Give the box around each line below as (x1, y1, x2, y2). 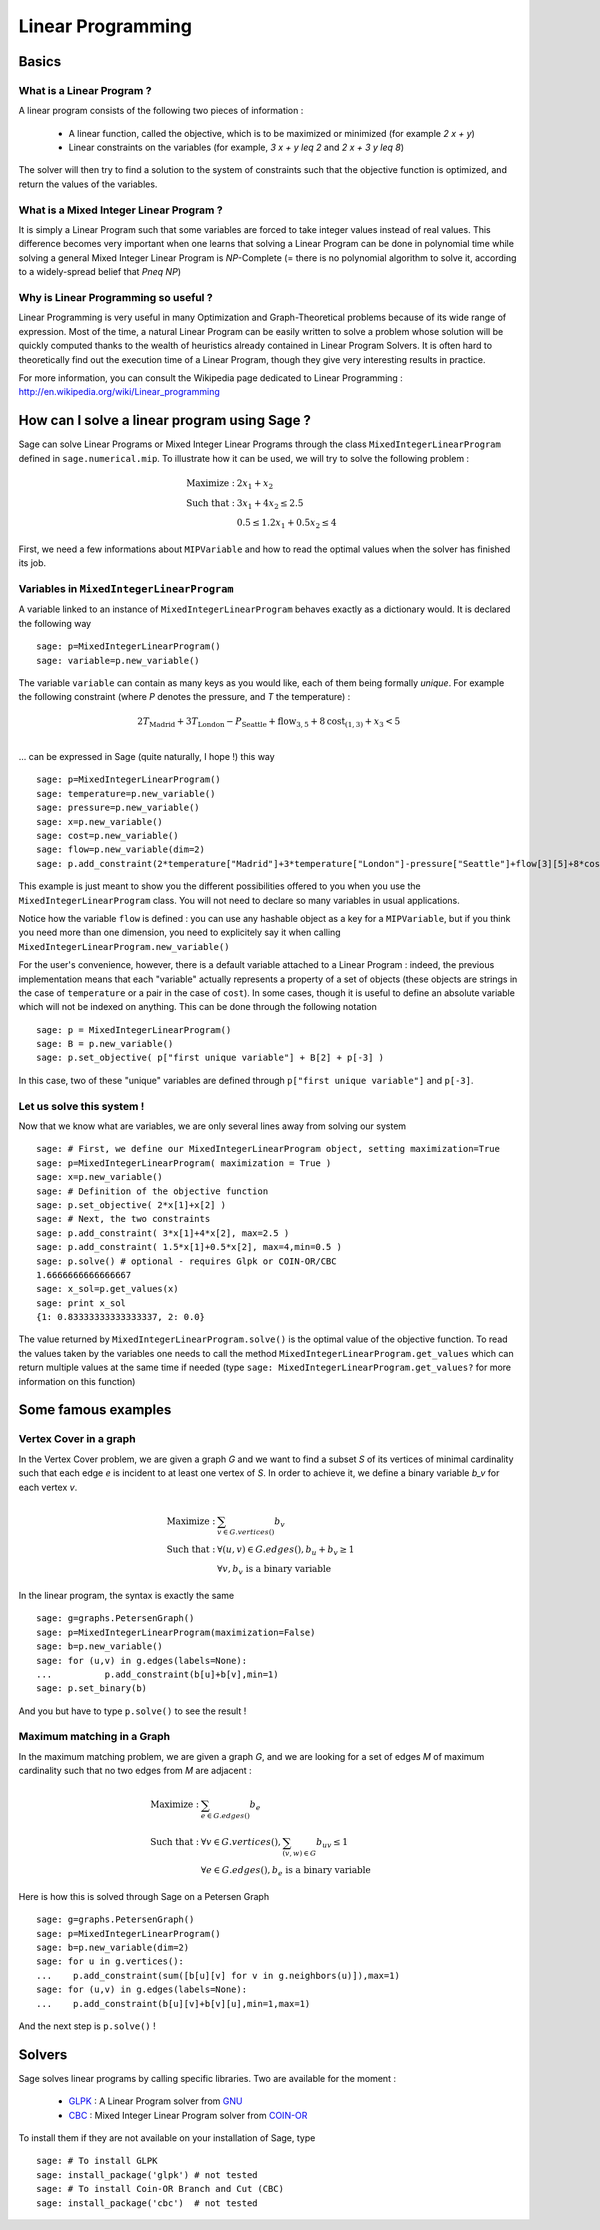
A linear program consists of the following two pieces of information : (18, 105, 304, 117)
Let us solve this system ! (18, 1099, 145, 1113)
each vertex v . (18, 1481, 78, 1493)
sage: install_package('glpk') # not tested (36, 2169, 259, 2180)
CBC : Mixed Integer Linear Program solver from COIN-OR (68, 2109, 308, 2121)
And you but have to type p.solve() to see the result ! (18, 1705, 247, 1717)
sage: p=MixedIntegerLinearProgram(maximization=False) (36, 1626, 316, 1638)
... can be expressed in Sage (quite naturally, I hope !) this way (18, 751, 275, 763)
